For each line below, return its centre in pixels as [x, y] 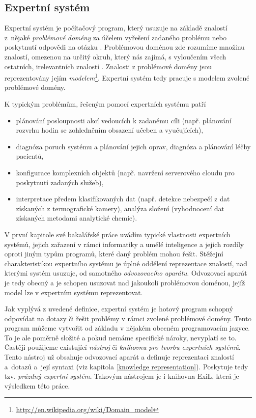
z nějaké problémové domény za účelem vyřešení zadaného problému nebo [115, 37]
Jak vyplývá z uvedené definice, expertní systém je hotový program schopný [119, 309]
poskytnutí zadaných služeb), [60, 182]
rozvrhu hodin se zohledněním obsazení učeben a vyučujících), [110, 130]
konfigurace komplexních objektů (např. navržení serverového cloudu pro [125, 172]
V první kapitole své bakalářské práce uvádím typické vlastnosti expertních [118, 234]
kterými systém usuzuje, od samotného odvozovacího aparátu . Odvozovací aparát [126, 273]
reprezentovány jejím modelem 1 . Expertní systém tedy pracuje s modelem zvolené [127, 77]
